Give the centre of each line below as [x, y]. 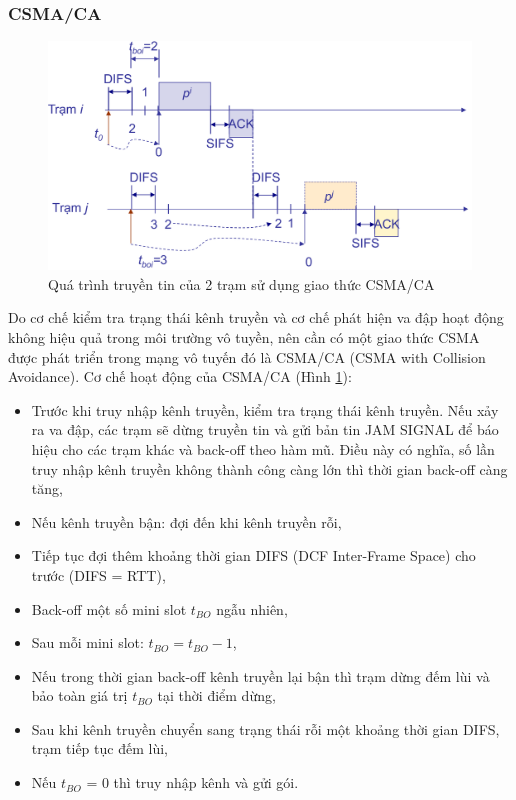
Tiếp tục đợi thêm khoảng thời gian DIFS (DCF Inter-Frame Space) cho [253, 555]
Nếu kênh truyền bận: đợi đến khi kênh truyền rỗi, [186, 521]
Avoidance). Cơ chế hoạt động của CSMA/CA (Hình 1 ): [180, 376]
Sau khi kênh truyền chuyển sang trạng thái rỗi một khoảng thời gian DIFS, [265, 728]
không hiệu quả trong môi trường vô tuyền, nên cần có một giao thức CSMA [244, 336]
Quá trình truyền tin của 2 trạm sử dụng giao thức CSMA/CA [241, 283]
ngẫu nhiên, [252, 608]
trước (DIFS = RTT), [98, 574]
